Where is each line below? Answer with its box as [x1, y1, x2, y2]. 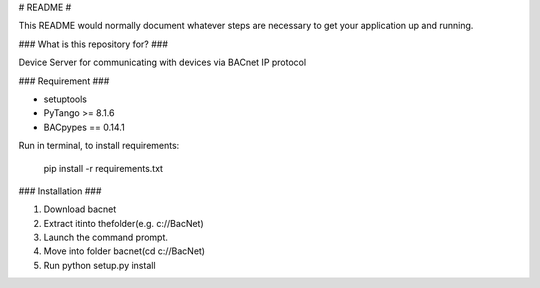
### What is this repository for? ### [18, 38, 169, 50]
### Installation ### [18, 185, 102, 197]
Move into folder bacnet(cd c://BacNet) [43, 245, 205, 257]
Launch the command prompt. [43, 231, 169, 244]
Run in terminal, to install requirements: [18, 140, 180, 152]
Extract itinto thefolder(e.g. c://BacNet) [43, 217, 204, 229]
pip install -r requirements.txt [43, 162, 164, 174]
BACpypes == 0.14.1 [43, 121, 125, 133]
